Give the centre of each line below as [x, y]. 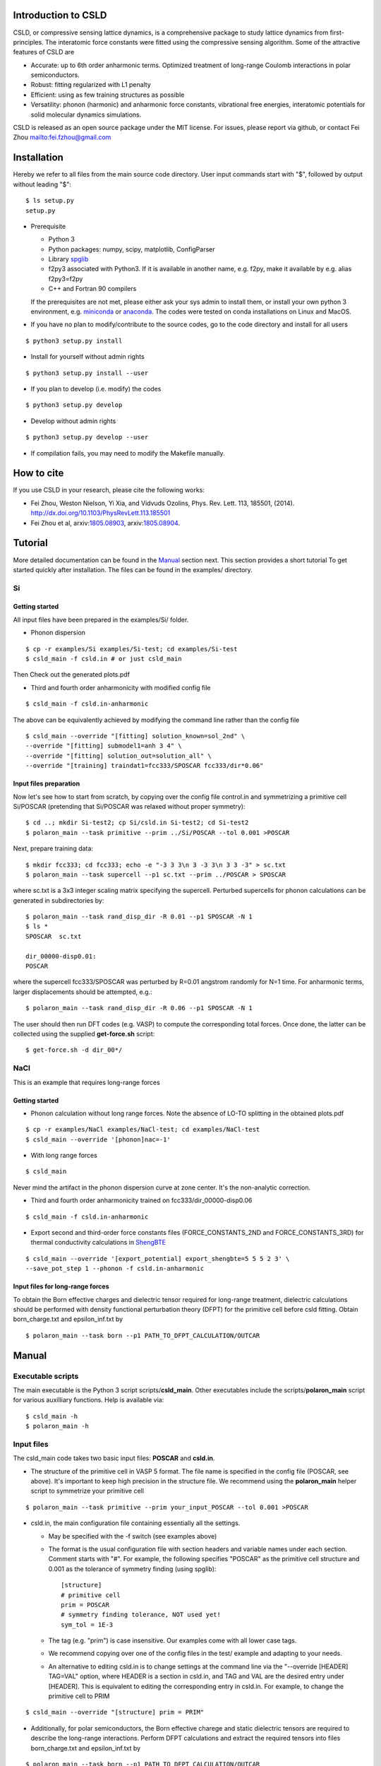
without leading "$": [42, 184]
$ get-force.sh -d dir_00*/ [74, 1050]
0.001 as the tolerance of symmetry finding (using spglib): [132, 1569]
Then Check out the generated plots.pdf [72, 675]
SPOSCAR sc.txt [54, 936]
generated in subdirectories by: [59, 900]
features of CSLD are [44, 52]
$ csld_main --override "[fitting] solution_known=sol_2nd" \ [135, 736]
